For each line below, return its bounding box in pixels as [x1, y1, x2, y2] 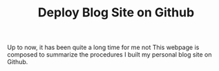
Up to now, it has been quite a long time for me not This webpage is [7, 43, 200, 52]
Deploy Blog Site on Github [37, 5, 195, 20]
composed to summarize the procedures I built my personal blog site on [7, 51, 212, 59]
